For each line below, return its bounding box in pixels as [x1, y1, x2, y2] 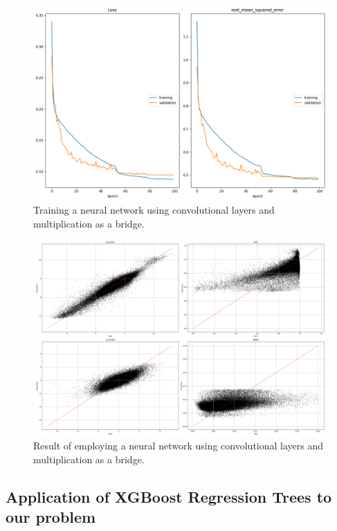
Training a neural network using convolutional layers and [33, 203, 275, 217]
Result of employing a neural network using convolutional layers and [33, 438, 324, 453]
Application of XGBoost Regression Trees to [6, 485, 332, 507]
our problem [6, 506, 96, 528]
